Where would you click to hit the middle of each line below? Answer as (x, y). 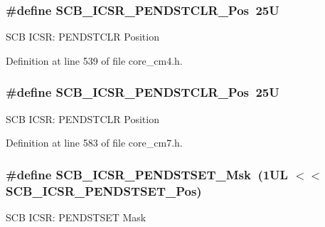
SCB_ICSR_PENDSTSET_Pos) (104, 190)
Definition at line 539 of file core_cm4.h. (94, 60)
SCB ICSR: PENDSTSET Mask (76, 217)
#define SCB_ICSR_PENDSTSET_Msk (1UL (147, 174)
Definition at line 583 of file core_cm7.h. (94, 143)
